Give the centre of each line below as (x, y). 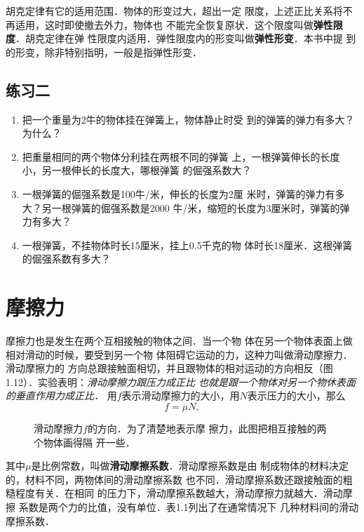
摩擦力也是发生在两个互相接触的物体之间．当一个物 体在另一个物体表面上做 (179, 341)
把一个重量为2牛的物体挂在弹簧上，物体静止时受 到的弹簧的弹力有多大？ (188, 119)
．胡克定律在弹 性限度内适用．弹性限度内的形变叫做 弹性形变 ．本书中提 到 (186, 38)
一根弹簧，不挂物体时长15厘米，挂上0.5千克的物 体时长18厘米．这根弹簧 (187, 245)
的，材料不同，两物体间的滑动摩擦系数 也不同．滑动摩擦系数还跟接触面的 (174, 479)
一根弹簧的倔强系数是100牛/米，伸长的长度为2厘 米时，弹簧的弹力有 (178, 193)
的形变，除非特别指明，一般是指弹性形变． (104, 52)
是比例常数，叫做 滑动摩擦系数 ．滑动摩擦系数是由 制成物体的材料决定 (190, 466)
